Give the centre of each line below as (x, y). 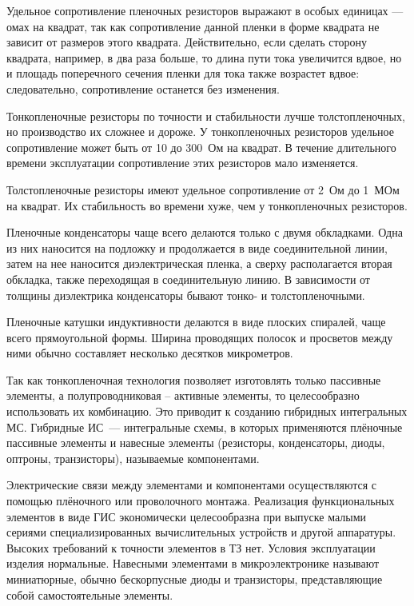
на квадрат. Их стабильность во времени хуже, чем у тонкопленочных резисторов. (207, 205)
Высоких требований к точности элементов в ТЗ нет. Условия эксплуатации (191, 547)
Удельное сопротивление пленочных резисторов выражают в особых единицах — (205, 10)
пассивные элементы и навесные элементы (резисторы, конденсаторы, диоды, (196, 443)
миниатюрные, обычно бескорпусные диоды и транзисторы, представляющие (195, 579)
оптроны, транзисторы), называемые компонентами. (133, 458)
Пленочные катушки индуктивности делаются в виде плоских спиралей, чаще (196, 322)
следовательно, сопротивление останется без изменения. (143, 88)
